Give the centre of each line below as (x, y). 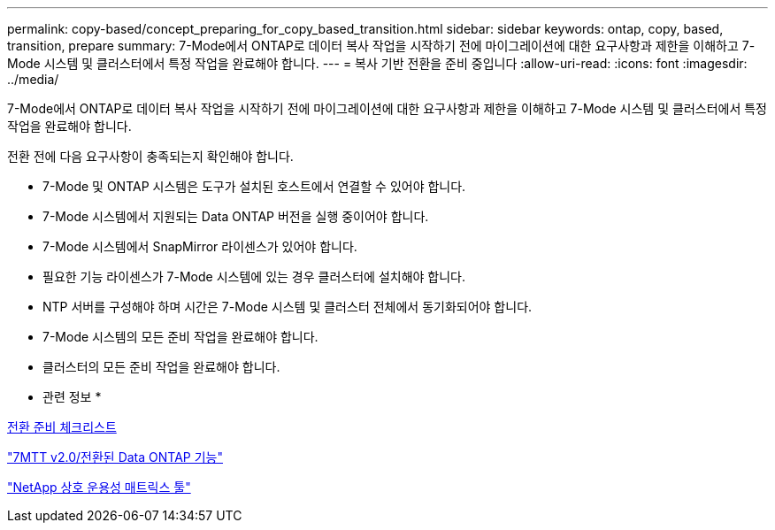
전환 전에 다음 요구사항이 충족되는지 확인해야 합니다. (150, 156)
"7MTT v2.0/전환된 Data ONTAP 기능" (115, 457)
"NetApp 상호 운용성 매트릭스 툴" (99, 487)
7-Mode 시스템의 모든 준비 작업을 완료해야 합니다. (180, 337)
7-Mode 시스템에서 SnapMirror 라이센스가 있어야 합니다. (200, 246)
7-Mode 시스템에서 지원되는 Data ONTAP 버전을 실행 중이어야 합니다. (236, 216)
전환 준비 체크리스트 (62, 427)
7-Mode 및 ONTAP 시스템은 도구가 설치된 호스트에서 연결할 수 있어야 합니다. (254, 186)
